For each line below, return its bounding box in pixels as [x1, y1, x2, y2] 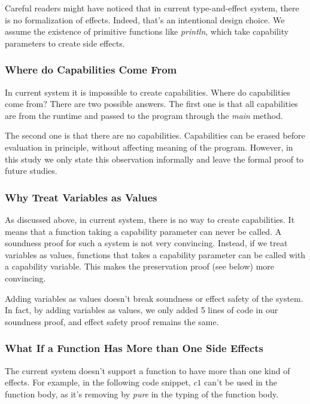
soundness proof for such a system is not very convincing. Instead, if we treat [5, 237, 288, 249]
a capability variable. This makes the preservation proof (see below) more [5, 260, 275, 273]
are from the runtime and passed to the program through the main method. [5, 109, 283, 121]
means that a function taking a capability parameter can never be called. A [5, 225, 282, 237]
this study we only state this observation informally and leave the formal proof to [5, 152, 304, 165]
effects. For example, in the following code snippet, [5, 376, 191, 388]
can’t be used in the [204, 376, 277, 388]
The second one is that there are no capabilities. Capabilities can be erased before [5, 129, 305, 142]
